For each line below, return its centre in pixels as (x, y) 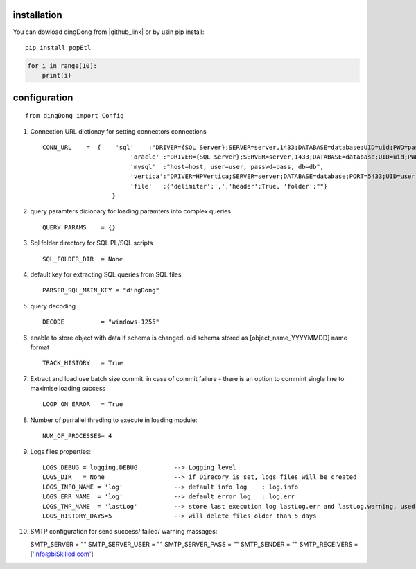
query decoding (53, 306)
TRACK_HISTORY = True (83, 363)
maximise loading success (68, 389)
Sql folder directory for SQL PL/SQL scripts (92, 243)
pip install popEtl (58, 47)
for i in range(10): (62, 65)
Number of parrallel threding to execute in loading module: (114, 420)
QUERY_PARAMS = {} (79, 227)
